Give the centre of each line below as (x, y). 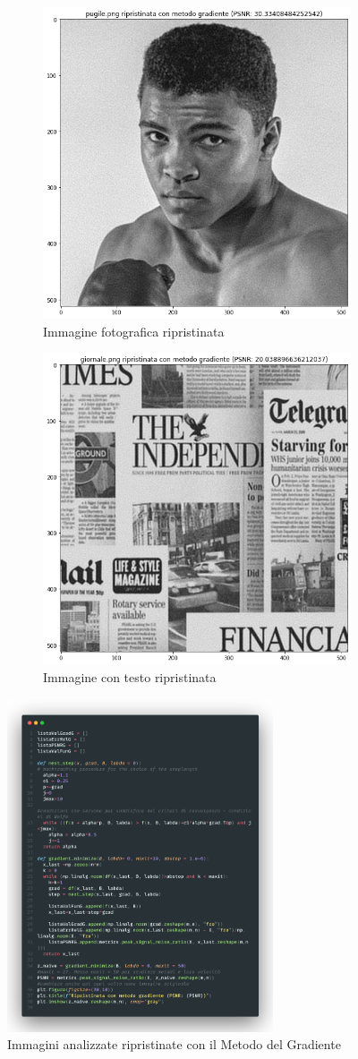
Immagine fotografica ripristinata (134, 331)
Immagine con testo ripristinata (130, 677)
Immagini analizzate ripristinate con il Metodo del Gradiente (174, 1044)
